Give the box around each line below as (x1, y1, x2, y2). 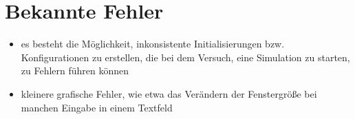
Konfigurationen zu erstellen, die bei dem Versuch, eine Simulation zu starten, (21, 50, 350, 64)
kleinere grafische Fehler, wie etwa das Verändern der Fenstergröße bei (21, 86, 317, 100)
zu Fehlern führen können (21, 63, 129, 78)
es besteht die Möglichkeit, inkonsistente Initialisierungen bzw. (21, 36, 285, 51)
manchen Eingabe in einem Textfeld (21, 100, 173, 114)
